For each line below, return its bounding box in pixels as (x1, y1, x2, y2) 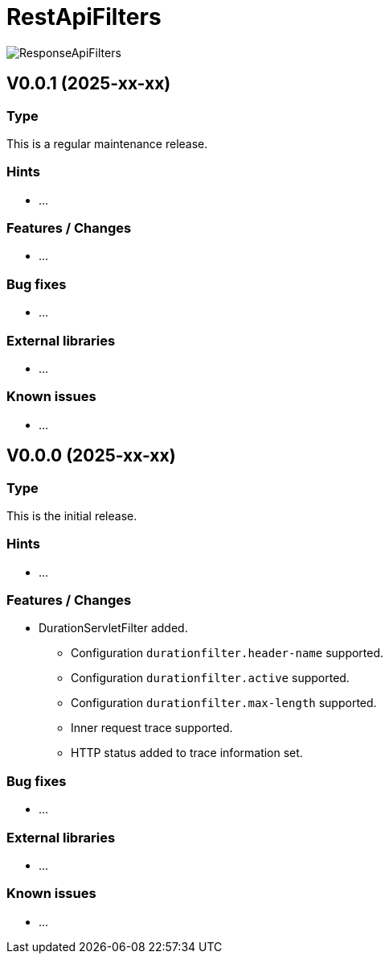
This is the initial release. (6, 508, 137, 523)
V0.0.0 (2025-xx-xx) (6, 445, 176, 466)
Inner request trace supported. (71, 721, 233, 735)
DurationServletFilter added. (39, 621, 188, 635)
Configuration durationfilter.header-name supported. (71, 646, 384, 660)
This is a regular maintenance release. (6, 136, 208, 151)
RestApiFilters (6, 3, 162, 31)
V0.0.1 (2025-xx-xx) (6, 73, 171, 94)
